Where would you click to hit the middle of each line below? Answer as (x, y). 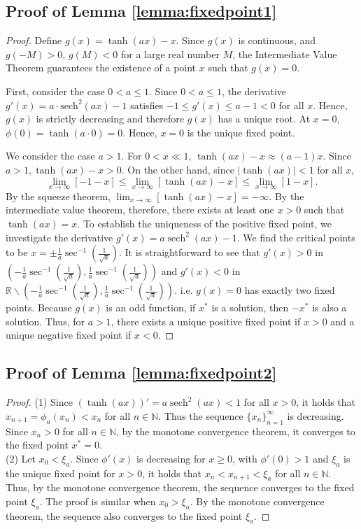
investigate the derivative (59, 237)
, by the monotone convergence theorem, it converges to (236, 431)
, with (245, 458)
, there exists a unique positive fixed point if (206, 321)
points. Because (39, 308)
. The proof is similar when (98, 501)
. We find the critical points (296, 237)
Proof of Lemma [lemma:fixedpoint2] (141, 373)
